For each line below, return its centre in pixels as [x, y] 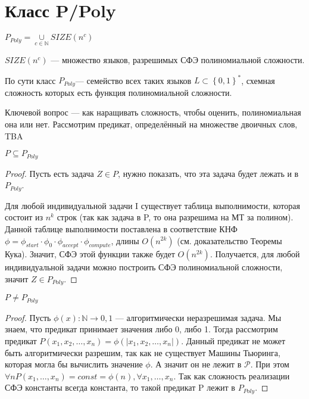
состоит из [24, 217]
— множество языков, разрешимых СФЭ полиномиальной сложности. [178, 60]
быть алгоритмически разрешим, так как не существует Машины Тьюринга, [143, 352]
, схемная [258, 80]
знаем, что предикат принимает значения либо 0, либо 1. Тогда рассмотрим [141, 329]
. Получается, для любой [255, 254]
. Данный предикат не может [233, 341]
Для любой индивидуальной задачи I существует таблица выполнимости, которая [152, 205]
